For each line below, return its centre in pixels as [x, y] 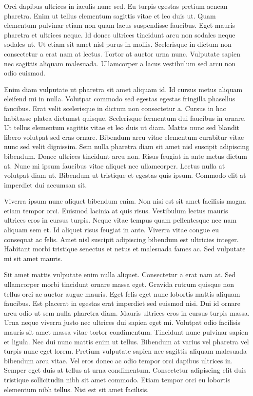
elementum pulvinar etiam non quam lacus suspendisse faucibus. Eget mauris [120, 25]
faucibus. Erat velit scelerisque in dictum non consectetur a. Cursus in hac [115, 108]
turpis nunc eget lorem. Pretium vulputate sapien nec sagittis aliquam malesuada [126, 351]
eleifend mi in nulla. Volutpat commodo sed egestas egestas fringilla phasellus [120, 99]
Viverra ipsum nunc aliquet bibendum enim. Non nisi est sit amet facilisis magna [125, 201]
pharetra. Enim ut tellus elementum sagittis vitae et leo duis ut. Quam [110, 15]
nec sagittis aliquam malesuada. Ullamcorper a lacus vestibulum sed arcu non [120, 63]
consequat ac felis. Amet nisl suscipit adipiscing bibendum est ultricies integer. [121, 239]
